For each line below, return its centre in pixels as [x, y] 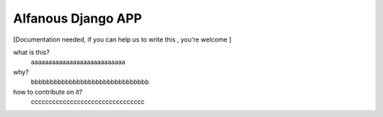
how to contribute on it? [48, 92]
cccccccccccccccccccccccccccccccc [88, 101]
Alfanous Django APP [77, 18]
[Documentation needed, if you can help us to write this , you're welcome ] [122, 39]
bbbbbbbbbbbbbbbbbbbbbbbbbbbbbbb [90, 82]
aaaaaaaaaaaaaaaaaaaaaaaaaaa [78, 62]
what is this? [31, 52]
